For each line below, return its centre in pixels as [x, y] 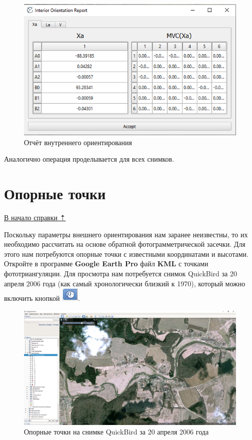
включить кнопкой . [42, 298]
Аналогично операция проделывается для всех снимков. [89, 159]
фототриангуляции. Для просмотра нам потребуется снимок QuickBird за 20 [120, 273]
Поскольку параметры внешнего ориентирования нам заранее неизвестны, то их [126, 234]
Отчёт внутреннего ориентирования [78, 142]
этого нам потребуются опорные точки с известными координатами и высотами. [126, 254]
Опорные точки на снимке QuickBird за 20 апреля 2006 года [116, 432]
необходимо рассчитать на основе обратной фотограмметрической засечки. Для [125, 244]
